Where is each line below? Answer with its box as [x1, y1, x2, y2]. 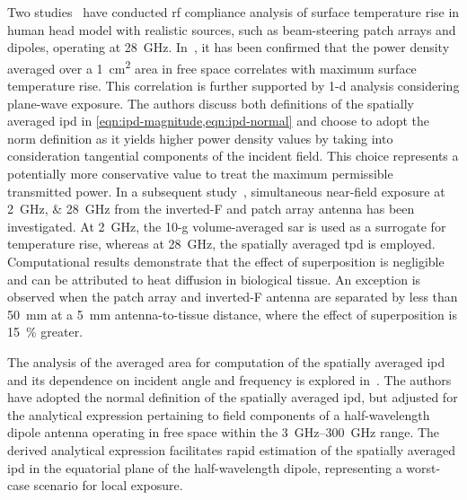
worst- [406, 458, 441, 477]
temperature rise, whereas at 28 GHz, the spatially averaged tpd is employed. [7, 234, 436, 253]
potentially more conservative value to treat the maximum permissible [7, 164, 393, 182]
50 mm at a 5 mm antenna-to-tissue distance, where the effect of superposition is [7, 304, 457, 323]
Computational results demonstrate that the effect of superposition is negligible [7, 251, 445, 270]
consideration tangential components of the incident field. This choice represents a [7, 146, 459, 165]
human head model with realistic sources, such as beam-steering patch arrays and [7, 20, 456, 39]
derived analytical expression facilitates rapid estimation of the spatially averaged [7, 440, 456, 459]
